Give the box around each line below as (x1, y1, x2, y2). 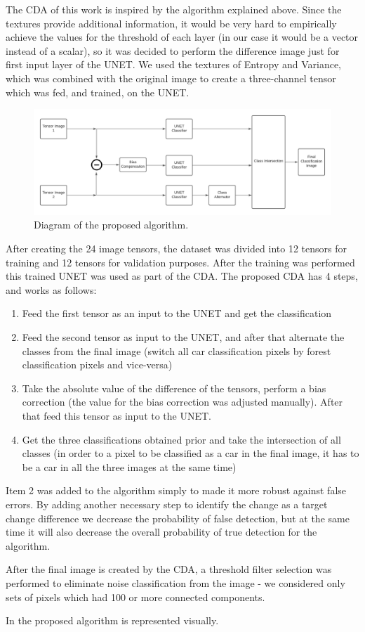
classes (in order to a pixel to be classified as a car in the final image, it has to (22, 446, 359, 460)
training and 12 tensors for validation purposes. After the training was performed (6, 254, 355, 269)
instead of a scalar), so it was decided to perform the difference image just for (6, 43, 340, 58)
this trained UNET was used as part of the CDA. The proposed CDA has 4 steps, (6, 269, 358, 283)
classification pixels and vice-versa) (22, 357, 173, 372)
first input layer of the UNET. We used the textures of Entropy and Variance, (6, 57, 342, 72)
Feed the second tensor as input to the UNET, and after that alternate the (22, 330, 345, 344)
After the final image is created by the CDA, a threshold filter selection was (6, 562, 332, 576)
